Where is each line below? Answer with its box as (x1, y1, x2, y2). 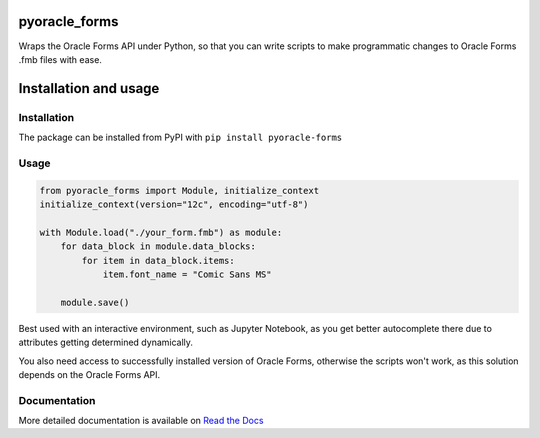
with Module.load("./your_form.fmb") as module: (39, 226, 283, 238)
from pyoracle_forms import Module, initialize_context (39, 185, 320, 196)
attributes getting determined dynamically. (18, 336, 194, 349)
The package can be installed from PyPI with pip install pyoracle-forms (18, 131, 343, 144)
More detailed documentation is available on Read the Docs (18, 415, 264, 427)
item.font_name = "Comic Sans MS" (102, 268, 272, 280)
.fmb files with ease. (18, 53, 102, 65)
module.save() (60, 296, 130, 308)
